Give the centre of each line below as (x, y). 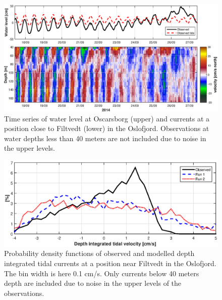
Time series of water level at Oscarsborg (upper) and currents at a (107, 118)
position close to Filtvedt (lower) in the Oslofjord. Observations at (107, 128)
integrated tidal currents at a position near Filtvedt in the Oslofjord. (110, 263)
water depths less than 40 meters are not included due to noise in (105, 138)
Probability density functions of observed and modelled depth (99, 253)
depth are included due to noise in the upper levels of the (93, 283)
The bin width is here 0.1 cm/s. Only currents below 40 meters (102, 273)
